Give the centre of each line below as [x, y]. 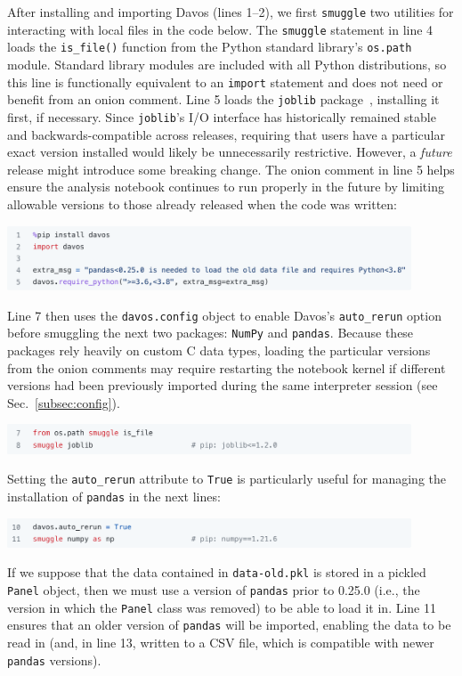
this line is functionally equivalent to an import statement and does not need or [225, 81]
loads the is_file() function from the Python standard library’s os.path [210, 47]
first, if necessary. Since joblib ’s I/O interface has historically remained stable [222, 116]
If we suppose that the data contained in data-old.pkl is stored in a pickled [217, 572]
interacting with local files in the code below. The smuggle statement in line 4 [220, 29]
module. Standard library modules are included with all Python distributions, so [227, 64]
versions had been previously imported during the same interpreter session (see [223, 385]
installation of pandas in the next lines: [114, 496]
